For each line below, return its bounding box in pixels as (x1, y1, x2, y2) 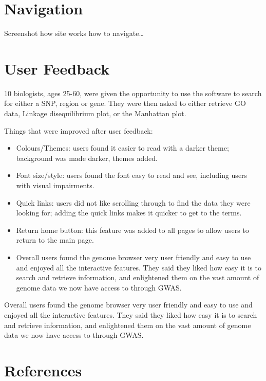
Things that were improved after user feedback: (4, 125, 153, 136)
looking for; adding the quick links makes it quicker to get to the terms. (16, 207, 242, 218)
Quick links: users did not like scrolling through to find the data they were (16, 197, 251, 208)
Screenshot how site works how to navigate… (4, 28, 144, 39)
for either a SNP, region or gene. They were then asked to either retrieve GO (4, 98, 246, 108)
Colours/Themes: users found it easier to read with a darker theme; (16, 142, 229, 153)
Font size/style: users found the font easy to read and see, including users (16, 170, 248, 180)
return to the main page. (16, 234, 94, 245)
